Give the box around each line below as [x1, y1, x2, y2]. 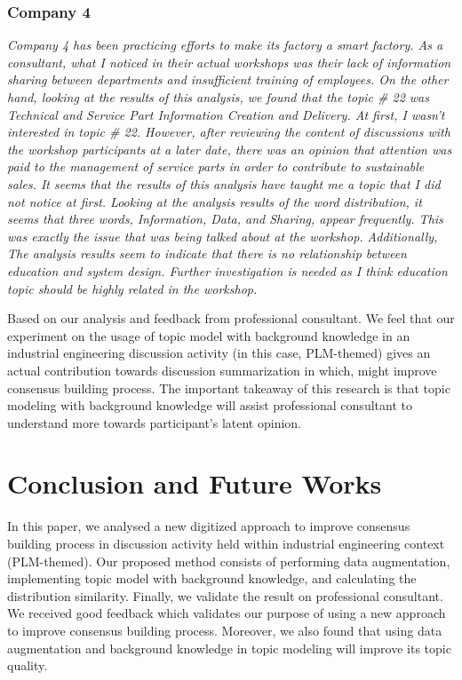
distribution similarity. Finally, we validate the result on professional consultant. [7, 586, 443, 605]
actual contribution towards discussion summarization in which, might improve [7, 360, 437, 379]
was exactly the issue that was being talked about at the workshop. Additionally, [7, 226, 438, 245]
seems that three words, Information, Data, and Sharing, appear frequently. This [7, 210, 443, 228]
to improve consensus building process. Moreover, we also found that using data [7, 621, 442, 639]
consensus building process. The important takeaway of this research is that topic [7, 378, 450, 397]
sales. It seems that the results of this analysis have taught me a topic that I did [7, 174, 441, 193]
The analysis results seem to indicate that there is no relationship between [7, 244, 407, 263]
